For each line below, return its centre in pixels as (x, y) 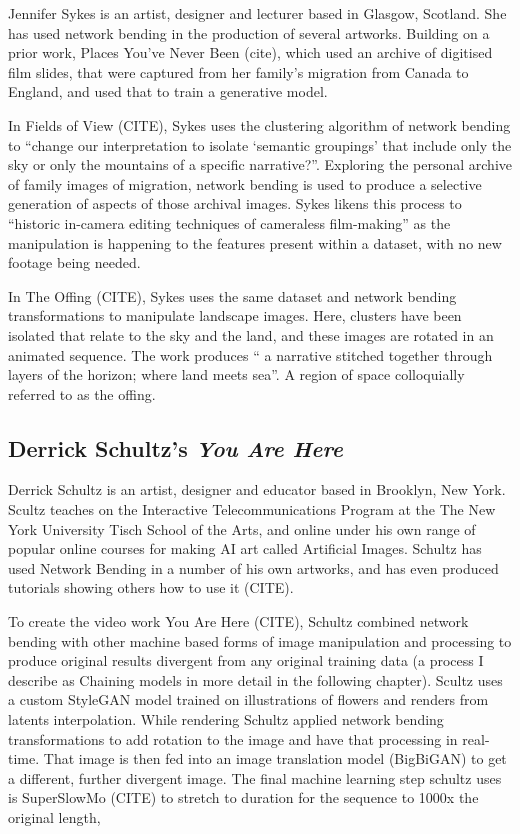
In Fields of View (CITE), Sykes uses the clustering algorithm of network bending (259, 124)
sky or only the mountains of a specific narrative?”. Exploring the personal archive (260, 164)
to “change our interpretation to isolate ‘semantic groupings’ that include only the (260, 144)
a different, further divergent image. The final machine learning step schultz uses (255, 777)
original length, (54, 816)
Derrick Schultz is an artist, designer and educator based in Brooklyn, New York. (257, 489)
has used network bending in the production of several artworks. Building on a (249, 32)
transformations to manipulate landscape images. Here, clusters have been (235, 315)
